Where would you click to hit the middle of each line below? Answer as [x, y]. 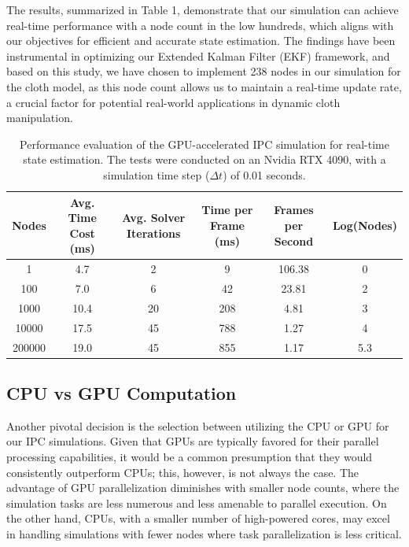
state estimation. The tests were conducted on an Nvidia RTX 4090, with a [204, 159]
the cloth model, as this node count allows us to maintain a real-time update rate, [204, 86]
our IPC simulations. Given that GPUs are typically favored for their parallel [193, 441]
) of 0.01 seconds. [264, 174]
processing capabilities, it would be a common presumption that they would [190, 457]
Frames [294, 210]
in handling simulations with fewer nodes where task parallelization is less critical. [204, 533]
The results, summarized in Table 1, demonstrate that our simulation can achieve [203, 9]
